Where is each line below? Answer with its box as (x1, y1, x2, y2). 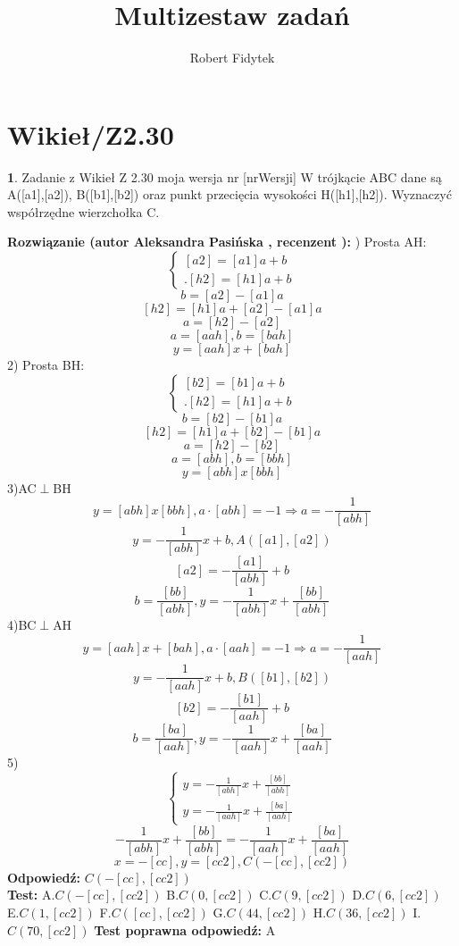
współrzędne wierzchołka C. (7, 202, 160, 221)
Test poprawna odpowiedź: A (94, 920, 276, 939)
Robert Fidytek (189, 48, 275, 67)
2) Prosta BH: (7, 356, 85, 374)
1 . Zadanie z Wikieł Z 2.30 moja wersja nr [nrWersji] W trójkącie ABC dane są (7, 167, 442, 186)
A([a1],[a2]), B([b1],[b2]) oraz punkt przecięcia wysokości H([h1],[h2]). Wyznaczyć (7, 185, 452, 204)
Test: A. (7, 885, 55, 904)
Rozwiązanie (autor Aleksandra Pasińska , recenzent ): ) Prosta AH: (7, 232, 427, 251)
